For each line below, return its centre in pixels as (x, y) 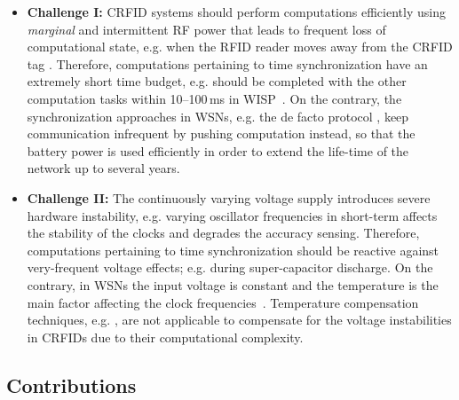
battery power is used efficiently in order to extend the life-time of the (218, 150)
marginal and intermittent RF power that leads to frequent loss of (206, 29)
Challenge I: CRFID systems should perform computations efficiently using (236, 12)
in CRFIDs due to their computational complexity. (165, 337)
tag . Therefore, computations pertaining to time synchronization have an (227, 63)
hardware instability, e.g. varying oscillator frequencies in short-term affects (232, 215)
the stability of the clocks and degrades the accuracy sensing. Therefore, (223, 233)
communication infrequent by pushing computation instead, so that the (221, 133)
